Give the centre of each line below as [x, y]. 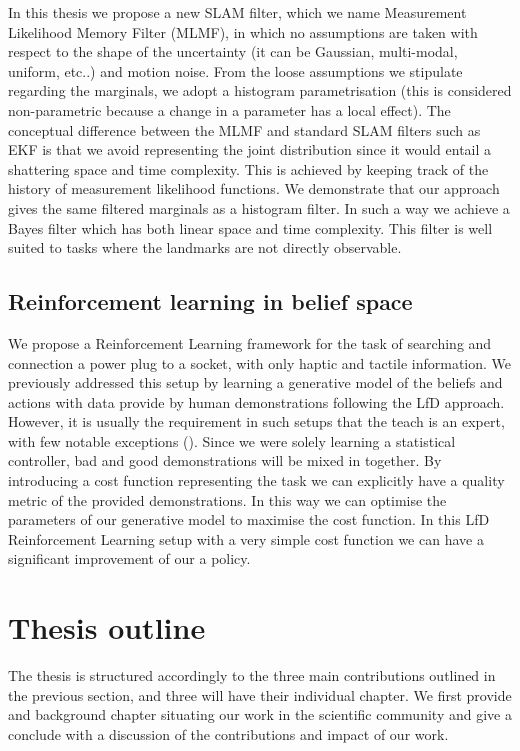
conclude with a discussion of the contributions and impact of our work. [228, 733]
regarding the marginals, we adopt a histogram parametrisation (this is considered [260, 90]
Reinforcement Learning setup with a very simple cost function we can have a [246, 538]
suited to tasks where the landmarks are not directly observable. [205, 247]
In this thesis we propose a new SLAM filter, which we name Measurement [237, 12]
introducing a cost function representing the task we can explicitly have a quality [256, 480]
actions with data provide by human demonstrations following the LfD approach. [256, 401]
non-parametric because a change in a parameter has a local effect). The [229, 109]
